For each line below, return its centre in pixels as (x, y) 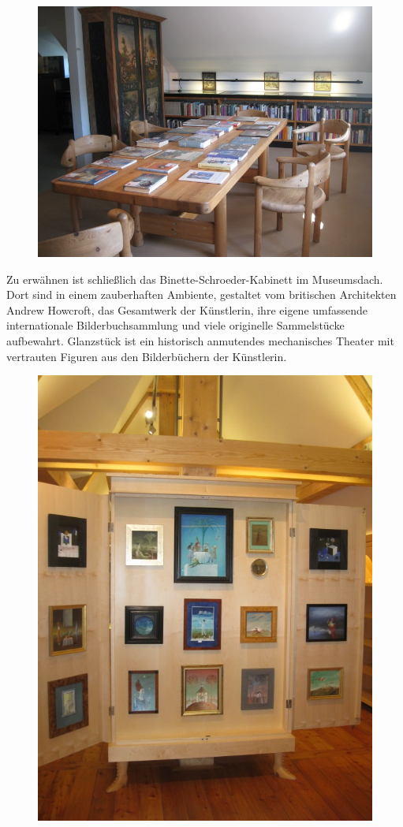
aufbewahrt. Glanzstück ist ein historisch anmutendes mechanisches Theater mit (200, 340)
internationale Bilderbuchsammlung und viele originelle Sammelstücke (175, 325)
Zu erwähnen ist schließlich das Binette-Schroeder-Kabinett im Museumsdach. (195, 279)
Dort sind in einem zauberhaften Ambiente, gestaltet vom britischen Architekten (201, 294)
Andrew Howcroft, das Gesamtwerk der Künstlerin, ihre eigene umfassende (187, 309)
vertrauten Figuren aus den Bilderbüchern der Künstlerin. (147, 356)
